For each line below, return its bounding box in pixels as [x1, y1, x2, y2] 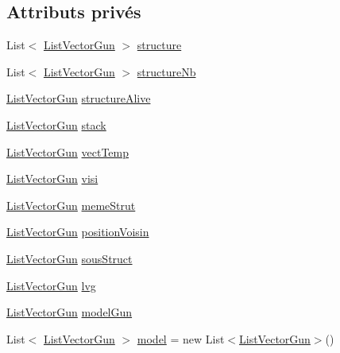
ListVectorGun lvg [6, 277, 96, 293]
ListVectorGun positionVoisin [6, 223, 149, 240]
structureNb [137, 63, 196, 80]
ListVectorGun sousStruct [6, 250, 133, 266]
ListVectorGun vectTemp [6, 143, 129, 160]
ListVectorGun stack [6, 116, 106, 133]
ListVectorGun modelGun [6, 304, 133, 320]
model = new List [137, 330, 225, 347]
